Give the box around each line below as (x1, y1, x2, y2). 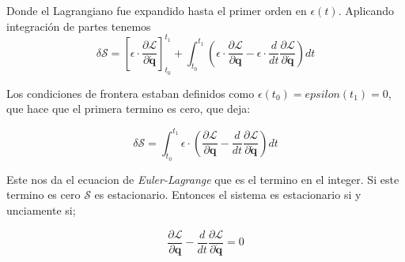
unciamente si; (6, 201, 76, 218)
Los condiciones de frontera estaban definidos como (6, 84, 255, 101)
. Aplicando (338, 2, 395, 18)
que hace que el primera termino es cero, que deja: (6, 100, 251, 117)
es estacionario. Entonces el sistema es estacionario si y (94, 186, 361, 203)
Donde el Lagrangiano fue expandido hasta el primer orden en (6, 2, 307, 18)
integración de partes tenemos (6, 17, 151, 34)
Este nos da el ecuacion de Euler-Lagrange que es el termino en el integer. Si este (6, 170, 399, 187)
